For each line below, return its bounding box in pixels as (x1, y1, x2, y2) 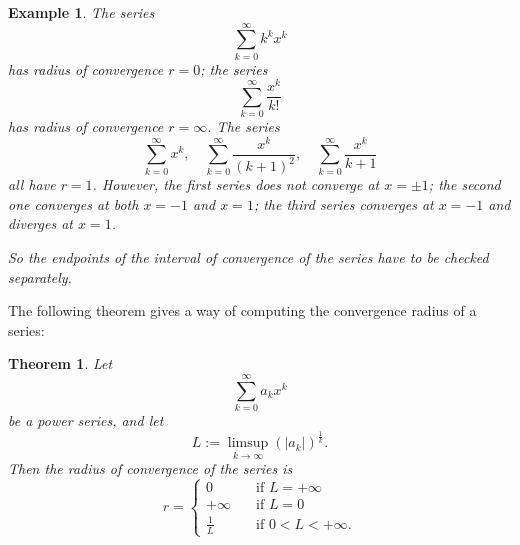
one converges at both (8, 193, 139, 214)
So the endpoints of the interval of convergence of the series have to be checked (8, 247, 489, 268)
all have (8, 174, 56, 195)
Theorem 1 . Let (8, 353, 113, 374)
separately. (8, 266, 72, 287)
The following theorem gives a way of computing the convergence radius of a (8, 300, 477, 321)
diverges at (8, 213, 73, 234)
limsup (227, 436, 269, 451)
